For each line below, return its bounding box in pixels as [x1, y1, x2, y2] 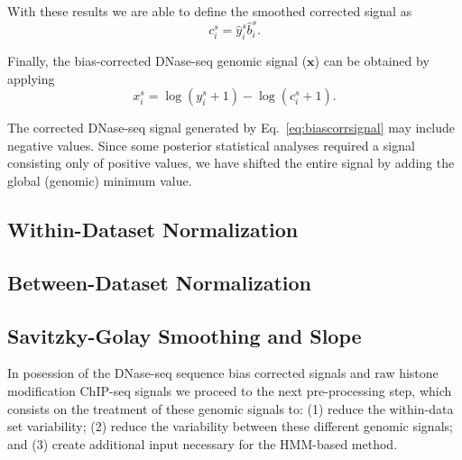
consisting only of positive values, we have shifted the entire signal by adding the [7, 153, 455, 172]
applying [7, 69, 55, 87]
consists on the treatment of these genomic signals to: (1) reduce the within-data [7, 399, 454, 418]
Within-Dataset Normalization [7, 216, 299, 244]
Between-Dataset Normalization [7, 268, 311, 296]
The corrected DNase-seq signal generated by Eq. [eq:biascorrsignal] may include [7, 118, 456, 137]
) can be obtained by [314, 51, 430, 70]
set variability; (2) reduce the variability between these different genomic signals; [7, 417, 453, 436]
